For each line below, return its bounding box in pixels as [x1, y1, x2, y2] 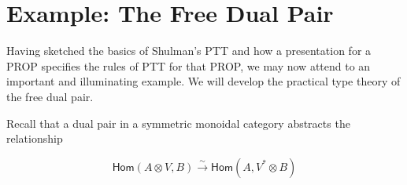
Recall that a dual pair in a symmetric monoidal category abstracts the [6, 114, 350, 131]
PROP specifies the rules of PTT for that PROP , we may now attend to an [6, 57, 371, 74]
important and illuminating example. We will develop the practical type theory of [6, 73, 401, 89]
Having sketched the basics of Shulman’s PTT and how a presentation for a [6, 42, 372, 59]
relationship [6, 130, 63, 147]
